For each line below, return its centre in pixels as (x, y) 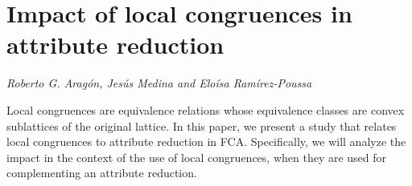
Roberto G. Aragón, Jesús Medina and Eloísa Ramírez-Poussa (159, 83)
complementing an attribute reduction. (102, 173)
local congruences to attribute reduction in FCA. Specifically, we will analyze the (206, 142)
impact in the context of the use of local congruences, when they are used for (197, 157)
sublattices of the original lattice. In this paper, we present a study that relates (202, 125)
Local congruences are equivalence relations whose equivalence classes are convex (206, 109)
